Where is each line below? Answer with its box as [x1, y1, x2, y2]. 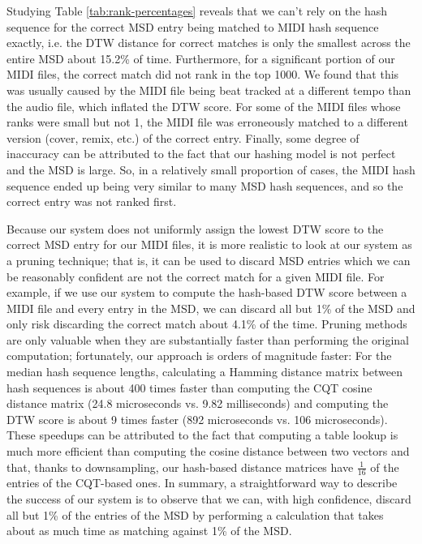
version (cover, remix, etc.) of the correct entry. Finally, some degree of [6, 129, 360, 146]
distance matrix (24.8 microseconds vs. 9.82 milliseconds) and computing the [6, 395, 389, 412]
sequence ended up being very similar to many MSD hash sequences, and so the [6, 177, 403, 194]
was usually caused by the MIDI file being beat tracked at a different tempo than [6, 81, 411, 98]
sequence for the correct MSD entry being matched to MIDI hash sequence [6, 18, 379, 35]
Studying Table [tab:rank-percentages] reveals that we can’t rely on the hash [6, 2, 388, 19]
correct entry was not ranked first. [6, 193, 177, 210]
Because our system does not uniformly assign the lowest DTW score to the [6, 220, 384, 237]
